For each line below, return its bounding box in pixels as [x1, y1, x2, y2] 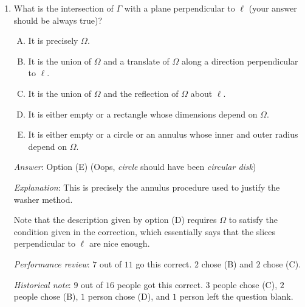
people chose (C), [213, 278, 278, 291]
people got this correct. [117, 278, 203, 291]
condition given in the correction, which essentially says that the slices [13, 225, 276, 238]
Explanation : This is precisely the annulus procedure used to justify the [13, 180, 280, 193]
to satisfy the [228, 213, 278, 226]
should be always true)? [13, 13, 103, 26]
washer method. [13, 192, 73, 205]
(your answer [248, 2, 297, 14]
